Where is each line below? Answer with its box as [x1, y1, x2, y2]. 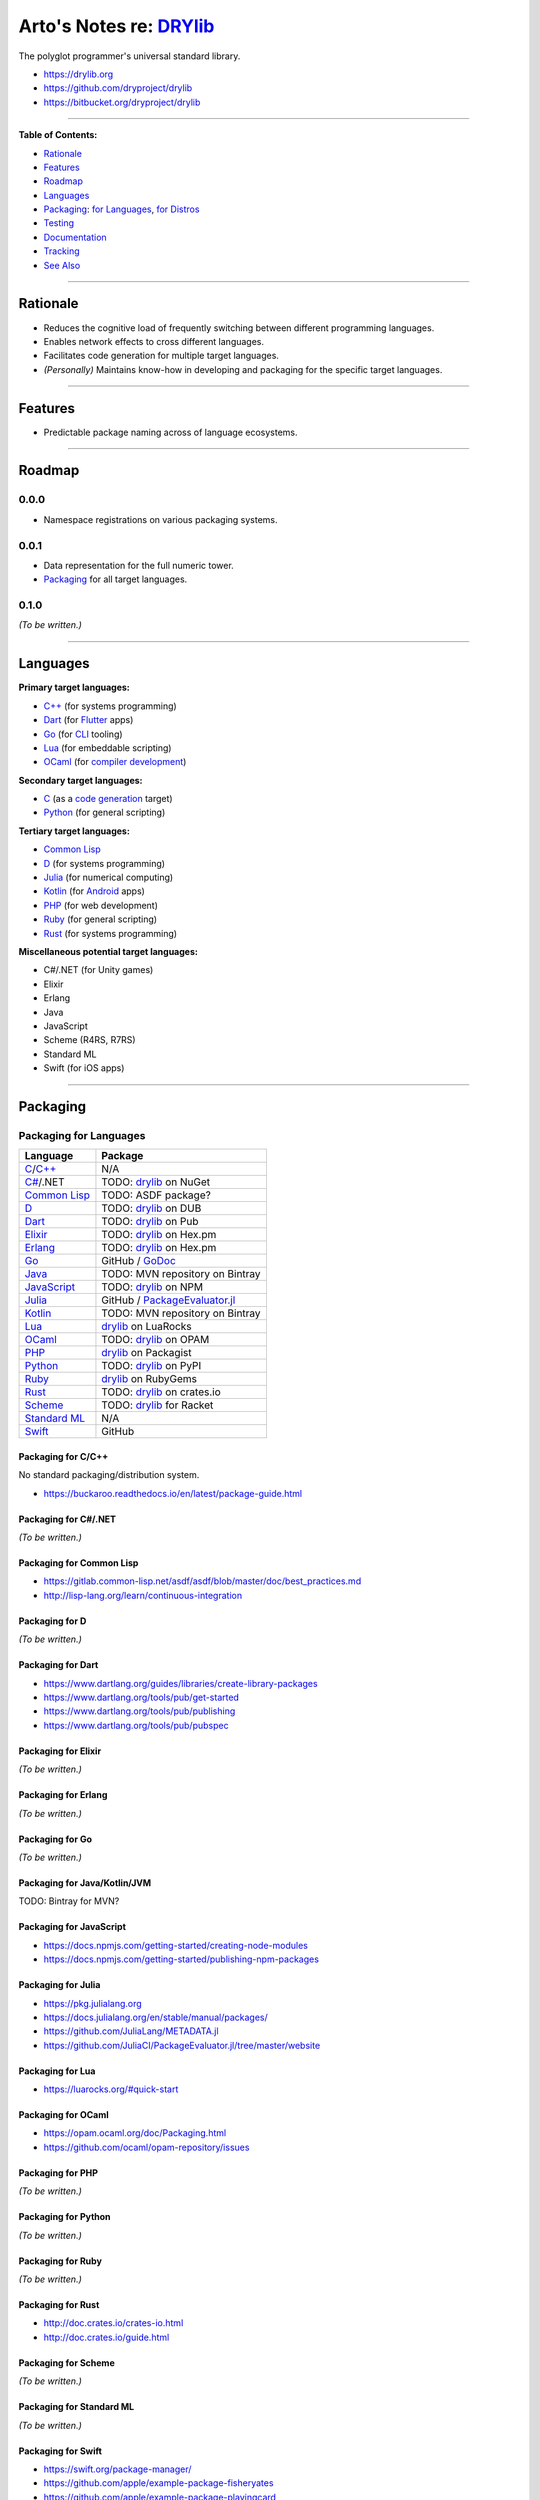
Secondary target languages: [18, 774, 144, 786]
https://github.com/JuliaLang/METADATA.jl [43, 2025, 219, 2037]
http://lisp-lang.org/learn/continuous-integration [43, 1589, 243, 1601]
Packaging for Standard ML [18, 2401, 135, 2413]
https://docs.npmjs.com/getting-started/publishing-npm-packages [43, 1953, 320, 1965]
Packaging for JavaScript [18, 1921, 127, 1933]
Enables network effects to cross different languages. [43, 335, 265, 347]
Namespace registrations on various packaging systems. [43, 513, 279, 525]
